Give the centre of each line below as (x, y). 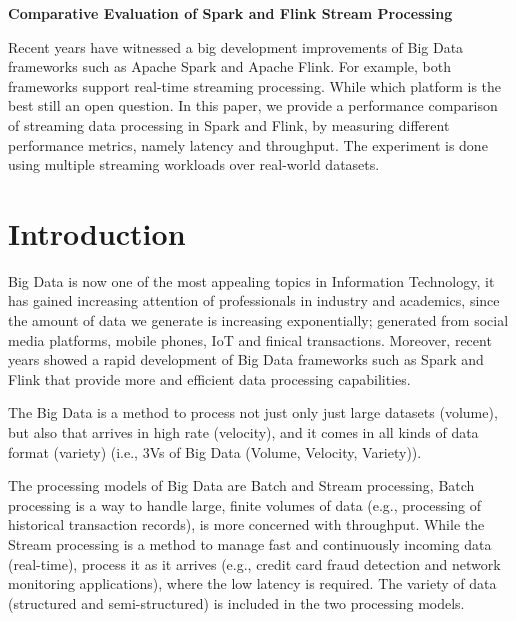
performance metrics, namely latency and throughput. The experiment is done (248, 144)
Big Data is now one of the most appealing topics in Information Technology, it (251, 280)
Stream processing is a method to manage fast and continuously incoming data (250, 544)
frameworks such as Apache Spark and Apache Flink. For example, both (229, 66)
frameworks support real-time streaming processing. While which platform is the (255, 85)
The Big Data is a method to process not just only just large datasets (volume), (253, 412)
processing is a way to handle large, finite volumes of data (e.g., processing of (245, 504)
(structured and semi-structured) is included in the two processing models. (236, 602)
